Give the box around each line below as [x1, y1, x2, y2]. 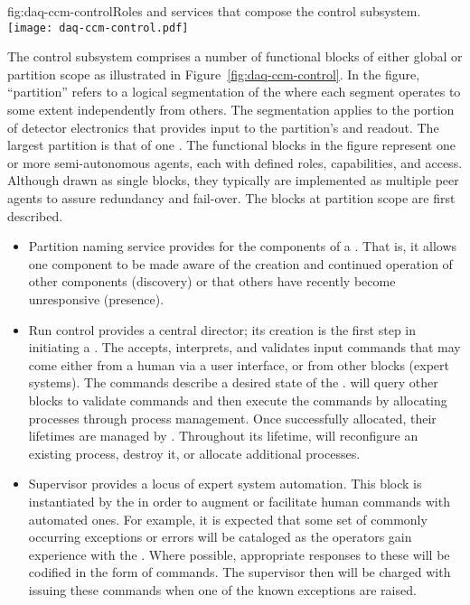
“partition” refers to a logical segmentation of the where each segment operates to [7, 82, 461, 101]
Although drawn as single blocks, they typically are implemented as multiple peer [7, 171, 459, 190]
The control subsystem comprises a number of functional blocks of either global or [7, 47, 463, 66]
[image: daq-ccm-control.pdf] [7, 21, 189, 34]
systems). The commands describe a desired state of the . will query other [28, 373, 438, 392]
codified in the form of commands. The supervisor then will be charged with [28, 563, 451, 582]
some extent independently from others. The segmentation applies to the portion [7, 100, 455, 119]
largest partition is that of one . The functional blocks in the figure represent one [7, 135, 456, 154]
